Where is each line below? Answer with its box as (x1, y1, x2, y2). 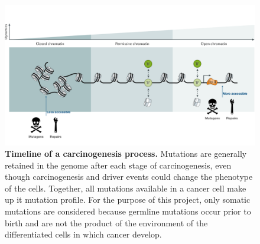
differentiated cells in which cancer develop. (5, 228, 162, 240)
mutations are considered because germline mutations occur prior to (5, 205, 251, 217)
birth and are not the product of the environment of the (5, 216, 208, 229)
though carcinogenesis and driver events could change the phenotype (5, 170, 253, 183)
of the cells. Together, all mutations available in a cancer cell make (5, 182, 246, 194)
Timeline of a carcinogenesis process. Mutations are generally (5, 147, 247, 160)
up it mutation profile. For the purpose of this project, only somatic (5, 193, 251, 206)
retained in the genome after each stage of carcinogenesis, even (5, 159, 232, 171)
